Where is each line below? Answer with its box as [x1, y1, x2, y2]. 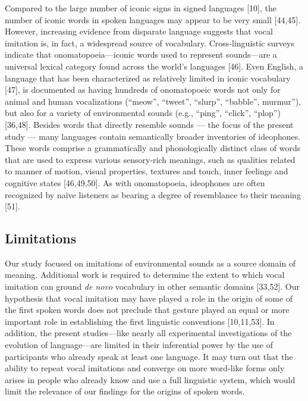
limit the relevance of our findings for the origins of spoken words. [5, 385, 245, 397]
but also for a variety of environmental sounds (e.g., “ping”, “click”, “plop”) [5, 106, 281, 119]
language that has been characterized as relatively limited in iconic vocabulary [5, 71, 291, 84]
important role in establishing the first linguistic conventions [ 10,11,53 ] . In [5, 315, 275, 327]
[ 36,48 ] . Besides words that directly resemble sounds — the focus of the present [5, 118, 294, 130]
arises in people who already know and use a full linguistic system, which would [5, 373, 296, 386]
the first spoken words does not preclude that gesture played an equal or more [5, 303, 290, 316]
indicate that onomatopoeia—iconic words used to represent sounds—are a [5, 48, 277, 61]
